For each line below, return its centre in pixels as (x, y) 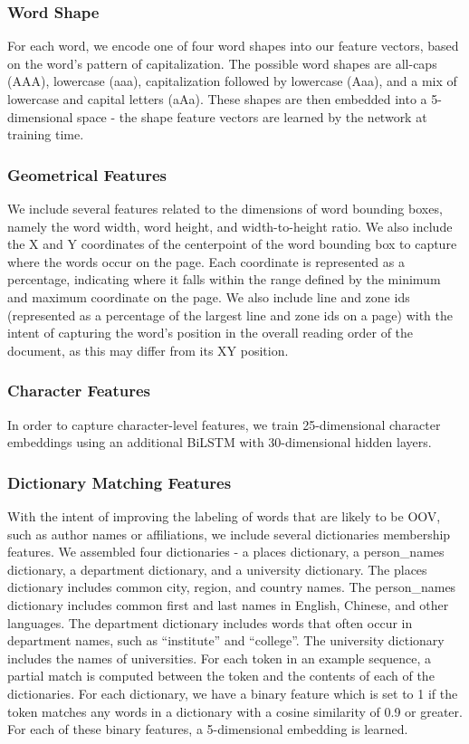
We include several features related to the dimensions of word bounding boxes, (225, 208)
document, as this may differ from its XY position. (148, 350)
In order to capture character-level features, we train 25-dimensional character (224, 424)
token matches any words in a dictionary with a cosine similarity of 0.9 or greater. (235, 711)
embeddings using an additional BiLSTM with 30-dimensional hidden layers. (220, 442)
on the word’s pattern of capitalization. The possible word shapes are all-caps (222, 63)
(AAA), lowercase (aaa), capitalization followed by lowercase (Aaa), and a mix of (232, 81)
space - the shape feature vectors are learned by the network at (252, 116)
